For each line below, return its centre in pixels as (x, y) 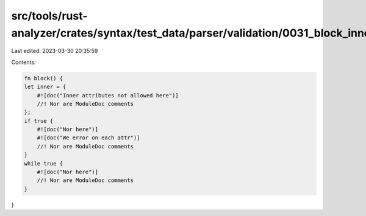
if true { (39, 121)
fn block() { (44, 78)
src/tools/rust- (49, 16)
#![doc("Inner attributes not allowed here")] (108, 95)
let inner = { (45, 87)
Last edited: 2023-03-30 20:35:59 (55, 51)
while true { (44, 163)
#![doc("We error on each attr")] (88, 138)
